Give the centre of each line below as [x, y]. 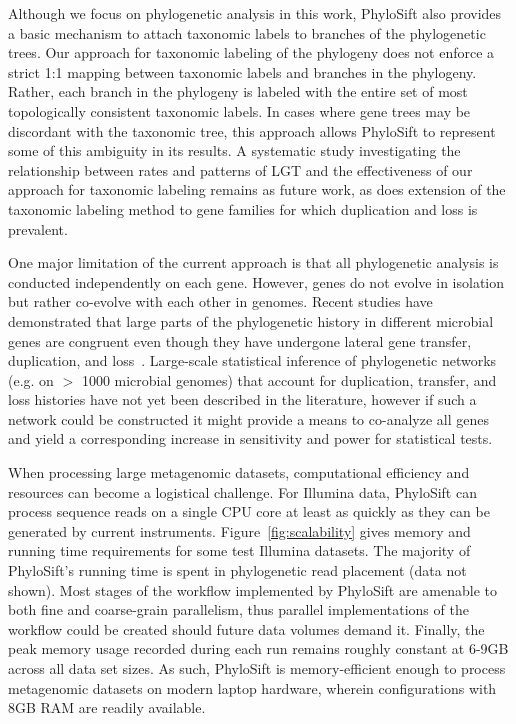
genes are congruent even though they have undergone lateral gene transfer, [240, 340]
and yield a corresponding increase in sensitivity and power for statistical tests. [250, 438]
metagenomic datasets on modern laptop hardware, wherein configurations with [252, 687]
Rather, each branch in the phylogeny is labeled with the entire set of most [238, 91]
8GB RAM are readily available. [107, 707]
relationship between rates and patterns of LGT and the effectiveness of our [240, 169]
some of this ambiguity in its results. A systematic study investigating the [234, 150]
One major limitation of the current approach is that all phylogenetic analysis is [253, 262]
